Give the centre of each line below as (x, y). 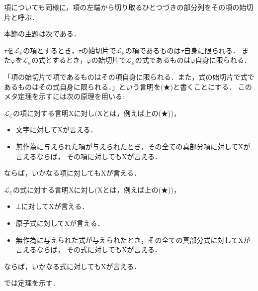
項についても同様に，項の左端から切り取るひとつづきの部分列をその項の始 (125, 7)
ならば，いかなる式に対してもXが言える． (72, 266)
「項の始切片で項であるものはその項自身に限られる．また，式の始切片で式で (129, 76)
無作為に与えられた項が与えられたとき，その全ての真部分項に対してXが (133, 146)
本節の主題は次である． (42, 34)
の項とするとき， (51, 50)
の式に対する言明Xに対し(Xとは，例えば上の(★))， (97, 189)
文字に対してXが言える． (56, 130)
